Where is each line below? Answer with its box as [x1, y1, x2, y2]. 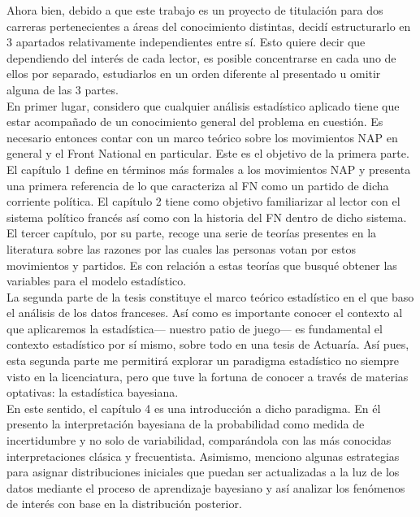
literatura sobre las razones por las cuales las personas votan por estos [6, 240, 356, 257]
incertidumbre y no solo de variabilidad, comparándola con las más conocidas [6, 432, 392, 449]
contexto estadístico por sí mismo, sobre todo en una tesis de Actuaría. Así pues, [6, 336, 409, 353]
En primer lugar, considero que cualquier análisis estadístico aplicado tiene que [6, 97, 400, 114]
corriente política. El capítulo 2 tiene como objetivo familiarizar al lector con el [6, 193, 401, 210]
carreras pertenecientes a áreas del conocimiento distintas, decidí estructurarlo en [6, 17, 411, 34]
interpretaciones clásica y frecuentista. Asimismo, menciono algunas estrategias [6, 447, 400, 464]
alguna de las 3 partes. [6, 80, 119, 98]
